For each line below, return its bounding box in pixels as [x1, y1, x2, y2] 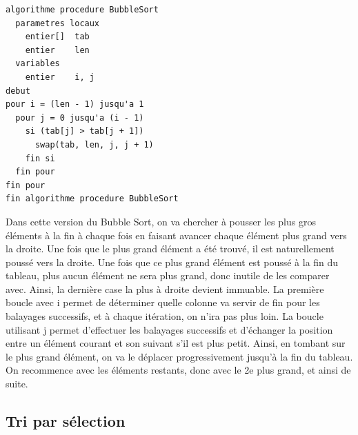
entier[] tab [25, 32, 90, 42]
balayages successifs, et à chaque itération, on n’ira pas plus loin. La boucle [6, 309, 324, 323]
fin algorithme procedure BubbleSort [6, 194, 179, 204]
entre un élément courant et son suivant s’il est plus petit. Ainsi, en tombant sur [6, 336, 346, 350]
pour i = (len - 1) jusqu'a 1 [6, 99, 144, 110]
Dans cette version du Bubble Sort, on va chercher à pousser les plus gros [6, 214, 316, 228]
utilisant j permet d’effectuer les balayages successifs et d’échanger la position [6, 322, 333, 336]
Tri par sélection [6, 410, 126, 432]
